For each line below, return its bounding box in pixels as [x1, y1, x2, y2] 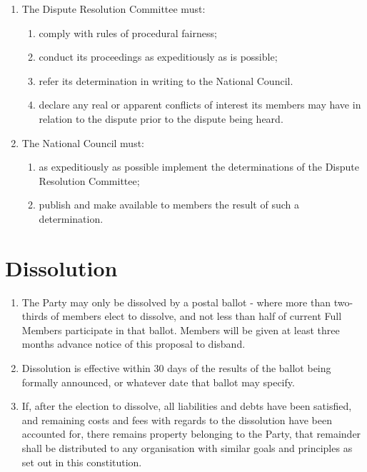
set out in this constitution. [21, 454, 142, 469]
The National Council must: [21, 135, 144, 150]
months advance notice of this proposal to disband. [21, 336, 246, 351]
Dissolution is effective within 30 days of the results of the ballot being [21, 361, 331, 376]
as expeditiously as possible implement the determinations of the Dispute [39, 159, 359, 174]
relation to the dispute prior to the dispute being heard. [39, 111, 283, 126]
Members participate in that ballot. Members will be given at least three [21, 322, 340, 337]
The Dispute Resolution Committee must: [21, 1, 206, 16]
